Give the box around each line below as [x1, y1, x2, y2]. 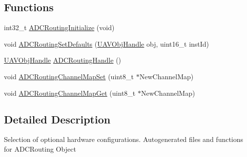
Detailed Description [4, 111, 111, 126]
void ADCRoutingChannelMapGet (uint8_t [4, 87, 136, 98]
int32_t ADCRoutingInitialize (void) [4, 22, 115, 33]
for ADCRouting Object [4, 143, 76, 154]
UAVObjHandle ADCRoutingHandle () [4, 55, 122, 65]
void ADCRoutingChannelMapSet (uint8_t [4, 71, 134, 81]
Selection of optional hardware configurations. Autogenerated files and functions [4, 134, 244, 144]
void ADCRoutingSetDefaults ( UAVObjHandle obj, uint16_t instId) [4, 38, 209, 49]
